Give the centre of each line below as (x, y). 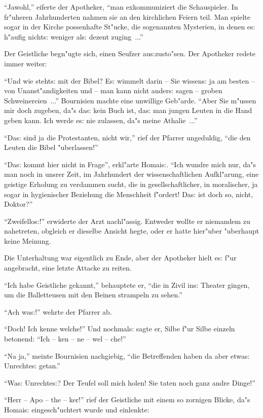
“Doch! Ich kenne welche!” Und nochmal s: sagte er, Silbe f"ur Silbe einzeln (120, 329)
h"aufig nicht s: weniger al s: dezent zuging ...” (74, 36)
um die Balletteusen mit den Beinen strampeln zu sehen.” (93, 295)
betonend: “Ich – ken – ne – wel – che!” (65, 339)
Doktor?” (18, 204)
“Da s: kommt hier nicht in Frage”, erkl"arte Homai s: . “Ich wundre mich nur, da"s (130, 164)
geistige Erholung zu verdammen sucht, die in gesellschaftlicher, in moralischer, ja (131, 184)
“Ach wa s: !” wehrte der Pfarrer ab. (58, 311)
